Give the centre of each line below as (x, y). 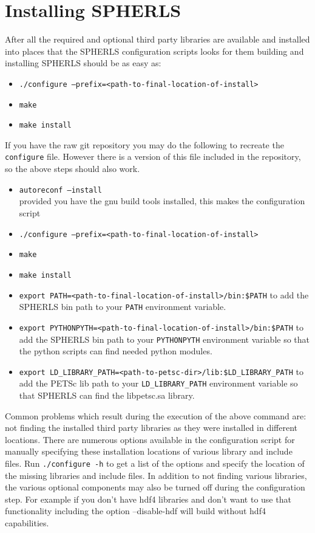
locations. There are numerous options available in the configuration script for (150, 439)
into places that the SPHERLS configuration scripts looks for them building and (154, 51)
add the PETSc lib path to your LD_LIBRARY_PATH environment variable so (158, 383)
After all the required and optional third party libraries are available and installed (157, 39)
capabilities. (27, 523)
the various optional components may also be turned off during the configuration (155, 487)
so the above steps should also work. (73, 169)
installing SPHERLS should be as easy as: (83, 63)
